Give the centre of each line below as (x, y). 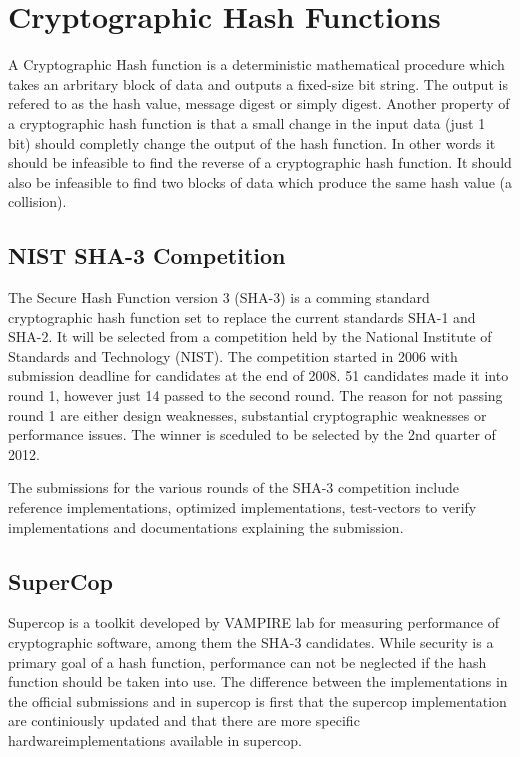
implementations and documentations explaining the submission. (206, 526)
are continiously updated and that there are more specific (184, 720)
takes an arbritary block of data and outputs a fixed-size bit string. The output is (258, 83)
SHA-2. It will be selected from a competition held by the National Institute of (250, 336)
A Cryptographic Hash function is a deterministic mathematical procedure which (256, 64)
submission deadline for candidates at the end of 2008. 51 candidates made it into (258, 375)
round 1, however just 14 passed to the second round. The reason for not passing (255, 395)
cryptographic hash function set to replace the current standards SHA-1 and (242, 316)
